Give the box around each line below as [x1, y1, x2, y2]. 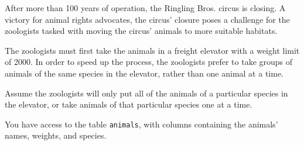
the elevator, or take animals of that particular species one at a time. [5, 98, 252, 111]
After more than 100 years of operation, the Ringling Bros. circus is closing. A [5, 2, 286, 13]
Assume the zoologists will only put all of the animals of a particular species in [5, 87, 288, 99]
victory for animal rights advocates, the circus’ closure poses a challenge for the [5, 13, 290, 25]
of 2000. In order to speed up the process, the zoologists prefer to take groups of [5, 56, 293, 68]
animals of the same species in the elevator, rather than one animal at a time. [5, 67, 283, 79]
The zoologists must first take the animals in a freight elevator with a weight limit [5, 44, 300, 56]
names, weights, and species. [5, 129, 107, 141]
